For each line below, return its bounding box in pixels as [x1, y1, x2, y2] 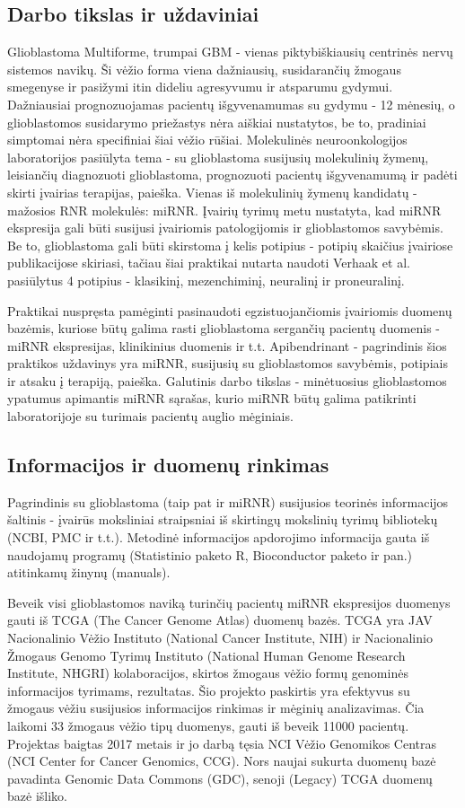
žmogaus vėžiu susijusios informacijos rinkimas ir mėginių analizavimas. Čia [7, 698, 425, 717]
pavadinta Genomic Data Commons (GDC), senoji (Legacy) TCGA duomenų [7, 768, 433, 787]
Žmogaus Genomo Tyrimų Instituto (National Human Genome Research [7, 646, 406, 664]
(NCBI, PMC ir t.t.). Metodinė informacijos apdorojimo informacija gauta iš [7, 528, 430, 547]
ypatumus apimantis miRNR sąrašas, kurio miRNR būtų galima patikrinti [7, 389, 417, 408]
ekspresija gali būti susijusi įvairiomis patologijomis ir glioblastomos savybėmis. [7, 218, 443, 237]
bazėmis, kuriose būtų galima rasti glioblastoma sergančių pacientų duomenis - [7, 319, 441, 338]
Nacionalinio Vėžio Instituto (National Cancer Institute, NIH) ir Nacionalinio [7, 628, 433, 647]
